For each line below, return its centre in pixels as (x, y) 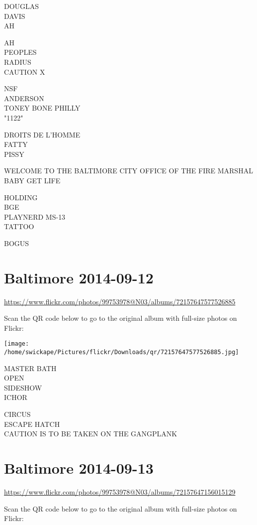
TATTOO (19, 226)
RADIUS (18, 62)
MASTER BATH (30, 368)
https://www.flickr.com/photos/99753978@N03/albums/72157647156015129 (120, 491)
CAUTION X (25, 71)
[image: (17, 344)
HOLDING (21, 197)
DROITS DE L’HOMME (42, 134)
